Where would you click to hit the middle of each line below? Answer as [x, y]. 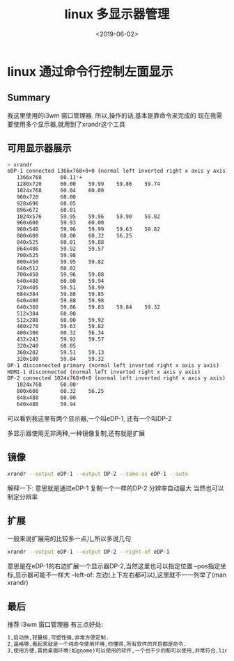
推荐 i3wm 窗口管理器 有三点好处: [55, 624]
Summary [29, 98]
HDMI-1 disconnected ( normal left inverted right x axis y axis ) [104, 372]
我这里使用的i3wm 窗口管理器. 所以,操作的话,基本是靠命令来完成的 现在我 [112, 115]
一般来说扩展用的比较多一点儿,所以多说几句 [69, 539]
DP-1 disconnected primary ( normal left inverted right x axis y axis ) [113, 365]
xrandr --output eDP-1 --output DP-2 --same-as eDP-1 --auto [98, 474]
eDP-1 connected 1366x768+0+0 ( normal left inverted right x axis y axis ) [118, 171]
